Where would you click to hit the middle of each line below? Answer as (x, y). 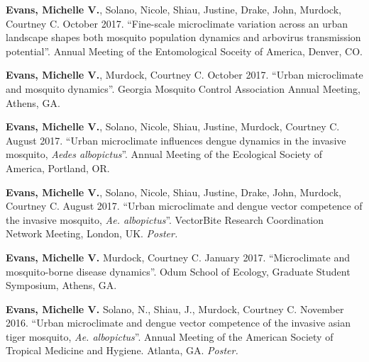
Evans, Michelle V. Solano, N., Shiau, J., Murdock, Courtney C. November (175, 309)
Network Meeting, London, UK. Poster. (92, 233)
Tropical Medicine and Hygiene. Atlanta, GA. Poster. (122, 350)
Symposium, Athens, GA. (61, 285)
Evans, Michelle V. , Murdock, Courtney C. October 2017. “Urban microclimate (184, 75)
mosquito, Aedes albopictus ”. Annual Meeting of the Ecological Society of (164, 154)
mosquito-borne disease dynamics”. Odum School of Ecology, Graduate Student (178, 271)
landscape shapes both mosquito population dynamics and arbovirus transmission (183, 37)
